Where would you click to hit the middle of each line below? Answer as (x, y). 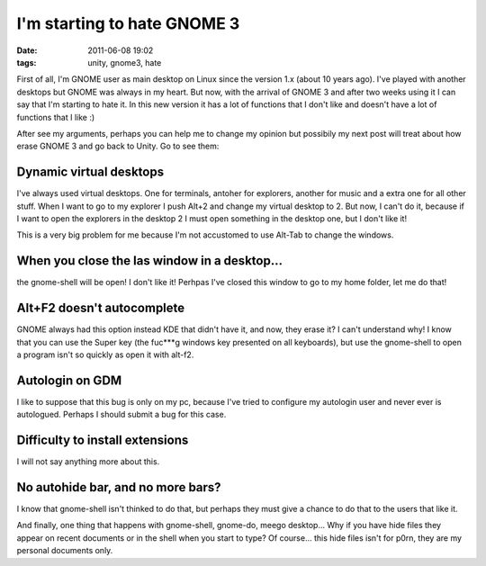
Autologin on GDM (69, 380)
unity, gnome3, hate (125, 62)
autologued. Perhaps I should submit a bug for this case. (121, 415)
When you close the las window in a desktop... (150, 261)
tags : (27, 62)
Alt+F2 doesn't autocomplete (101, 308)
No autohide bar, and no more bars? (119, 487)
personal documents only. (65, 551)
